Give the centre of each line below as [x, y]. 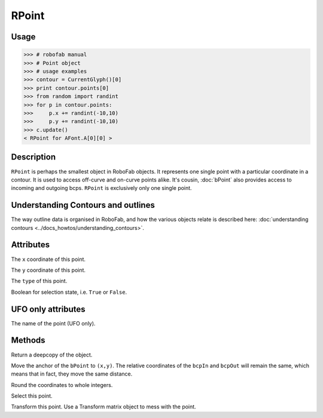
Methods [28, 340]
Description [33, 157]
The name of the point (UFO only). [53, 323]
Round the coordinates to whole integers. [62, 385]
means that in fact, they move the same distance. [72, 374]
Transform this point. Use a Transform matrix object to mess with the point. [104, 407]
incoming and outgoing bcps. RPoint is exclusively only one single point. [101, 188]
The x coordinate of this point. [48, 259]
